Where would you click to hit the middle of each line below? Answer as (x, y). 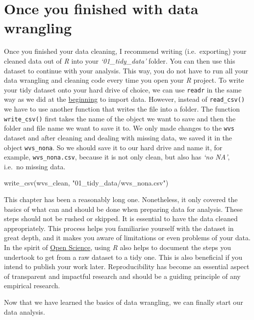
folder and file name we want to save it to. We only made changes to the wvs (119, 128)
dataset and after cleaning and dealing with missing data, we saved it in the (118, 137)
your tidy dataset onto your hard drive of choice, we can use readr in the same (123, 89)
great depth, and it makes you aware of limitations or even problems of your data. (127, 238)
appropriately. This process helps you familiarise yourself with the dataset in (119, 228)
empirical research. (32, 286)
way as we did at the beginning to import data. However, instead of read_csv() (125, 99)
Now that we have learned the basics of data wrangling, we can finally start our (124, 302)
